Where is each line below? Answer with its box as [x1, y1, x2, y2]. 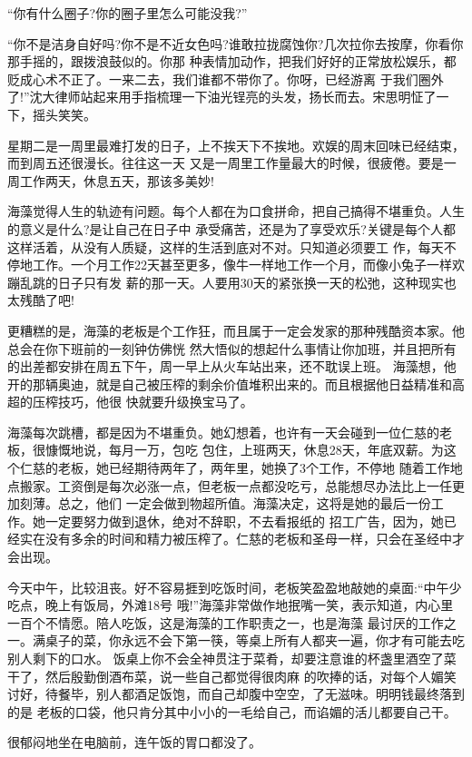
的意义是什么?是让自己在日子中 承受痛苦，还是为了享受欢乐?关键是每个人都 [7, 219, 456, 238]
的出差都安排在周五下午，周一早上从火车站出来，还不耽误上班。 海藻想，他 [7, 357, 457, 376]
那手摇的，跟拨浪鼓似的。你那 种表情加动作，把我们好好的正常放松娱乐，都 [7, 52, 457, 71]
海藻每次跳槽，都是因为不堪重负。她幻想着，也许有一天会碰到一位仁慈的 [7, 422, 439, 441]
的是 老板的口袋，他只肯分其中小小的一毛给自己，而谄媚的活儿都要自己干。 [7, 702, 457, 721]
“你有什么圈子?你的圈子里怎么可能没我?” [7, 4, 248, 22]
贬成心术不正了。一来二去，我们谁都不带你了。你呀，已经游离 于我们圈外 [7, 69, 444, 88]
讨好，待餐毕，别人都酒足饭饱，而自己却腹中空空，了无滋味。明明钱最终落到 [7, 684, 465, 703]
